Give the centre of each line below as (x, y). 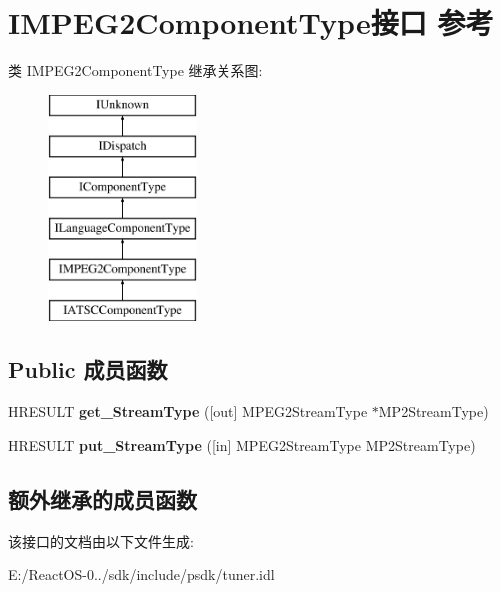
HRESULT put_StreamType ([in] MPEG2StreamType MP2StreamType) (242, 444)
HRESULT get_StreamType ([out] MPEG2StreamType (188, 411)
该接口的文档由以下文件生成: (101, 540)
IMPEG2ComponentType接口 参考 (251, 22)
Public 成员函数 (88, 369)
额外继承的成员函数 (102, 498)
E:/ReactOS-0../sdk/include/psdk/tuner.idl (141, 574)
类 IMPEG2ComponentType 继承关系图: (135, 70)
